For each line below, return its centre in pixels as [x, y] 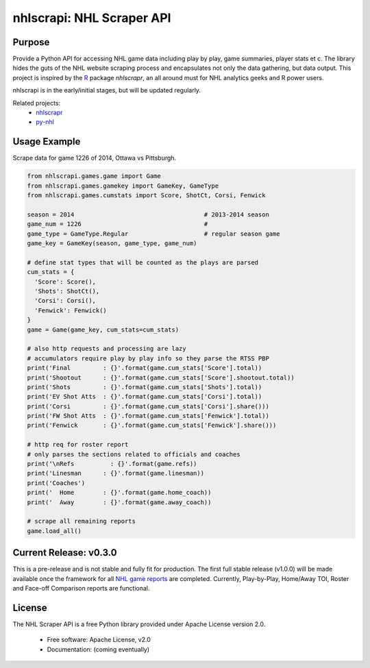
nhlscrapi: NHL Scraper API [92, 18]
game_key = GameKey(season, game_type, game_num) [112, 244]
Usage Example [47, 141]
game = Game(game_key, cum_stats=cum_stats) [103, 330]
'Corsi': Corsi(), [65, 301]
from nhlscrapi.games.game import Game [94, 176]
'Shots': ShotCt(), [67, 291]
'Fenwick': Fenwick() [71, 310]
